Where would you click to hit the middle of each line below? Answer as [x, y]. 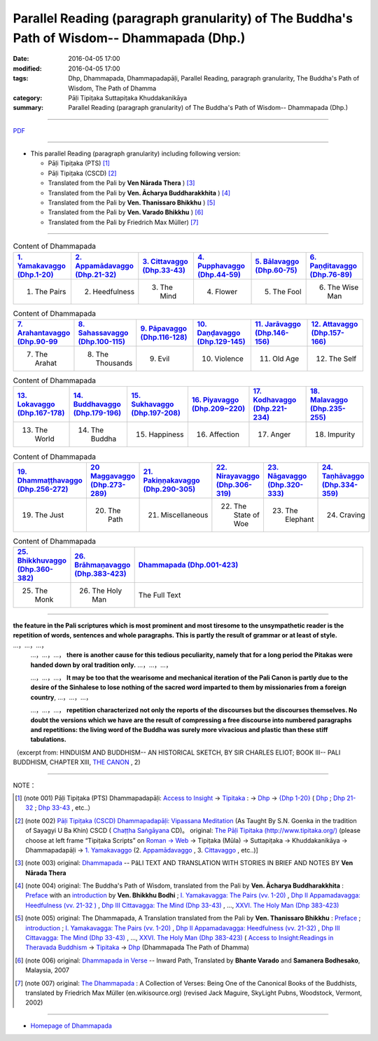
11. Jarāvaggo [278, 324]
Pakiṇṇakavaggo [171, 480]
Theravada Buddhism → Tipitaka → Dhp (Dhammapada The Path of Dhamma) [138, 947]
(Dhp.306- [234, 485]
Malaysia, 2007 [48, 970]
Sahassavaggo [103, 333]
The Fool [287, 291]
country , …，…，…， [61, 697]
